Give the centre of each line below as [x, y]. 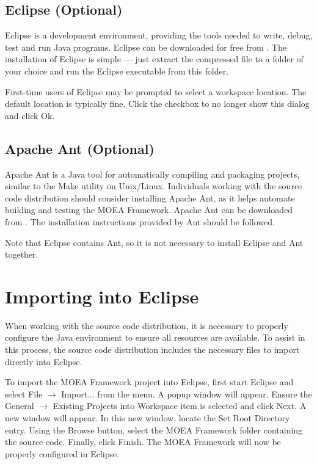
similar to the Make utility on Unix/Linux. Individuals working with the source [154, 186]
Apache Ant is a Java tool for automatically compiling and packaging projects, [152, 174]
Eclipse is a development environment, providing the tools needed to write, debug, [159, 35]
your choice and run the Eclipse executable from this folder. [117, 71]
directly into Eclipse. [44, 361]
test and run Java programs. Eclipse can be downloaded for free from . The [146, 47]
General [20, 406]
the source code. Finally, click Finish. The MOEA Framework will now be [143, 442]
